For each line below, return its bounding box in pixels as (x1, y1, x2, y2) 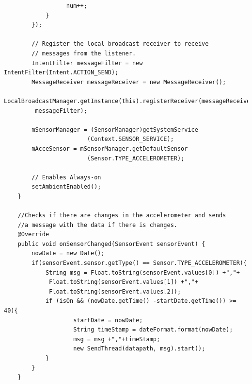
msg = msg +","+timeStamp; (73, 335, 160, 343)
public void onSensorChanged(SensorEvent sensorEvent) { (17, 240, 205, 247)
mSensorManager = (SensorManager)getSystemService (31, 126, 198, 133)
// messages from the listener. (31, 50, 136, 57)
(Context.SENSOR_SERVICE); (87, 136, 174, 143)
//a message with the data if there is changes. (17, 221, 177, 228)
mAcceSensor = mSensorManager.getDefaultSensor (31, 145, 188, 152)
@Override (17, 231, 49, 238)
